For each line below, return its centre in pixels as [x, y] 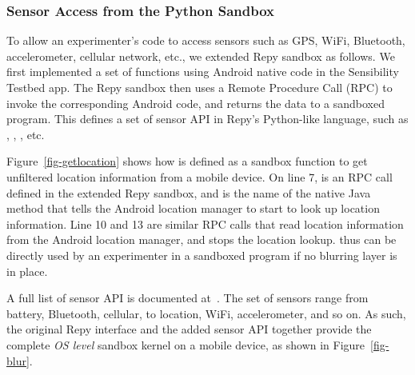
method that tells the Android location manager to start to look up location [193, 208]
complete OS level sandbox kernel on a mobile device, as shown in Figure [186, 344]
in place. [27, 271]
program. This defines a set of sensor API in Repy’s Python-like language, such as [207, 119]
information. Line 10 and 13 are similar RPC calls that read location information [205, 223]
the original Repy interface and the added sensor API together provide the [189, 329]
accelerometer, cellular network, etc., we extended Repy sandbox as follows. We [201, 56]
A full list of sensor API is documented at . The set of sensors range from [188, 298]
